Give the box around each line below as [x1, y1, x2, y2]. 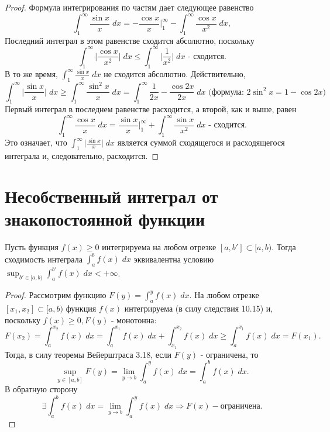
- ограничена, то [200, 348, 259, 360]
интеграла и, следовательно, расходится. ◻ [5, 150, 159, 162]
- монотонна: [111, 313, 157, 326]
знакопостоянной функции [5, 207, 205, 230]
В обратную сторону [5, 383, 78, 395]
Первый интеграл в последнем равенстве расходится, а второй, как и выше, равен [5, 103, 297, 115]
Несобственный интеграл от [5, 184, 218, 208]
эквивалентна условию [133, 253, 214, 265]
